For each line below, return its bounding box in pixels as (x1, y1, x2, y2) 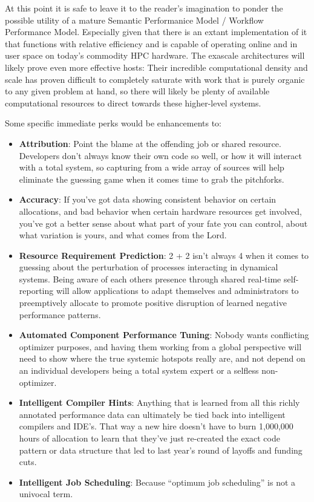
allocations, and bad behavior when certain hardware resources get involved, (19, 204, 302, 217)
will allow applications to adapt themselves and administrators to (56, 284, 299, 297)
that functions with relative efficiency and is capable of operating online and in (5, 37, 298, 50)
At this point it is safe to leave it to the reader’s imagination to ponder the (5, 2, 283, 14)
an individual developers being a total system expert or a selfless (19, 364, 259, 377)
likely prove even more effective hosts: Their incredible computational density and (5, 60, 308, 73)
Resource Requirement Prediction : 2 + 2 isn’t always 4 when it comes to (19, 249, 309, 261)
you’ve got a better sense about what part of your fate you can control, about (19, 217, 308, 229)
